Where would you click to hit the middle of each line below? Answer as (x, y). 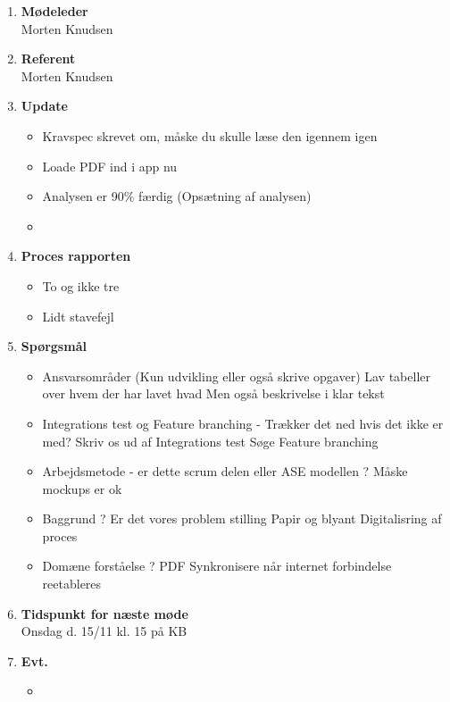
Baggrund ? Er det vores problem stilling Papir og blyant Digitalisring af (242, 518)
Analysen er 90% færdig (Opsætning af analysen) (177, 196)
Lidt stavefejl (78, 316)
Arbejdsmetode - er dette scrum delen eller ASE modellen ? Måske (225, 471)
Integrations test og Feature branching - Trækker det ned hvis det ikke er (243, 423)
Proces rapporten (76, 256)
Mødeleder (54, 11)
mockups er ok (82, 488)
